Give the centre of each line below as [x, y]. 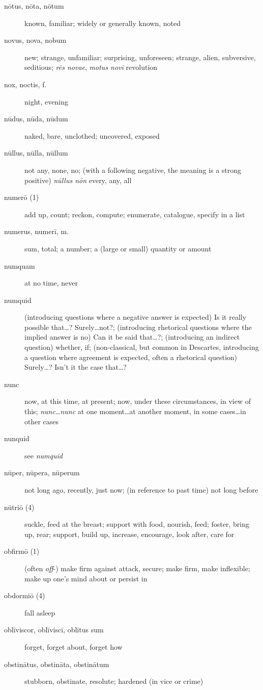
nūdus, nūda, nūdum [36, 119]
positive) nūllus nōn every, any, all [78, 180]
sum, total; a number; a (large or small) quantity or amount [118, 248]
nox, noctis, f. [25, 84]
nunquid [17, 438]
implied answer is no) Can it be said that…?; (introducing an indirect [132, 337]
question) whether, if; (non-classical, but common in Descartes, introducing [142, 347]
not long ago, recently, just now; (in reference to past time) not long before [141, 490]
